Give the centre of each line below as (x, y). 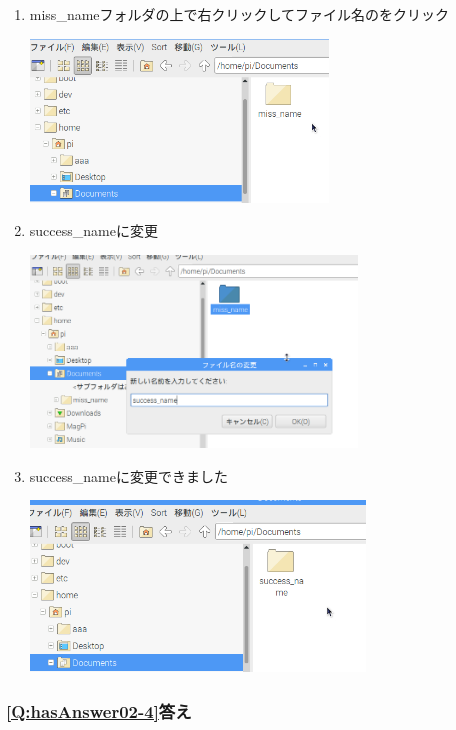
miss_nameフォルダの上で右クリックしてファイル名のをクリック (239, 14)
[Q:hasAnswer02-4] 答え (99, 710)
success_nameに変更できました (128, 475)
